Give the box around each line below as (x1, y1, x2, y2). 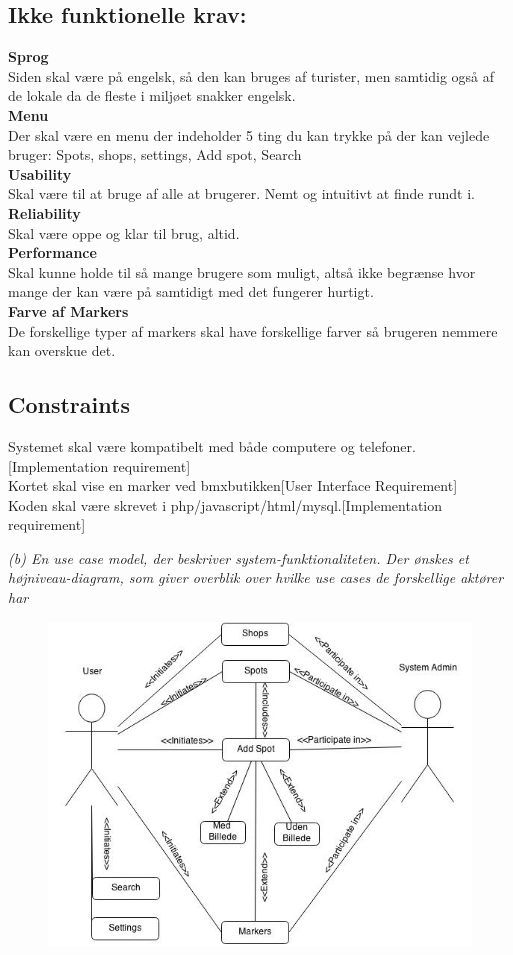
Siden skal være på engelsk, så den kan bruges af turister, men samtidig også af (8, 65, 495, 86)
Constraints (8, 389, 130, 420)
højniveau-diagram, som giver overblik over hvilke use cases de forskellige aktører (8, 567, 504, 588)
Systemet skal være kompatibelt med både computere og (8, 435, 355, 456)
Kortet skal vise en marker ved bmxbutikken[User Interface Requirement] (8, 475, 458, 496)
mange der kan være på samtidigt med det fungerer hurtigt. (8, 281, 374, 302)
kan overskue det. (8, 340, 116, 361)
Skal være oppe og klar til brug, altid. (8, 222, 240, 243)
